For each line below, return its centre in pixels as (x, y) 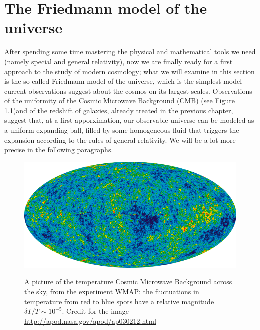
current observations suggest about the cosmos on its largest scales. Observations (128, 91)
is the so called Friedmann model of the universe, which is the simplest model (123, 81)
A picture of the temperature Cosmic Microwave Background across (128, 282)
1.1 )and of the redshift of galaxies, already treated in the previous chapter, (119, 110)
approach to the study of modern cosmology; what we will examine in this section (129, 71)
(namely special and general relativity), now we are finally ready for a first (118, 61)
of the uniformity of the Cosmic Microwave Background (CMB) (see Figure (119, 101)
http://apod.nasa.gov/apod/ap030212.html (90, 321)
